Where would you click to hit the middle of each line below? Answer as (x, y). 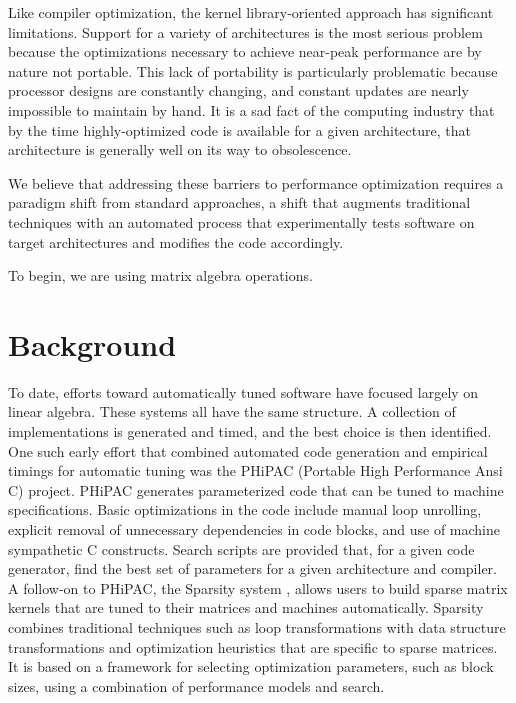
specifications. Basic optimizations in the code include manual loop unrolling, (245, 509)
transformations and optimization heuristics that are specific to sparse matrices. (253, 646)
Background (92, 343)
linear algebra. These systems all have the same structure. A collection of (232, 411)
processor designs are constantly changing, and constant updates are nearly (238, 90)
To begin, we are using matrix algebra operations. (160, 275)
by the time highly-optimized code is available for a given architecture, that (239, 129)
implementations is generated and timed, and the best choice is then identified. (250, 431)
